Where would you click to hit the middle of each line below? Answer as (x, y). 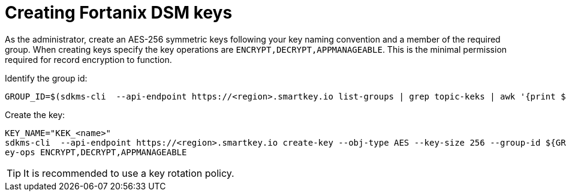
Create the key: (35, 114)
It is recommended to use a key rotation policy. (129, 173)
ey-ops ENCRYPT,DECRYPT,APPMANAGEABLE (96, 152)
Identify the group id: (46, 78)
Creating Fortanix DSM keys (119, 13)
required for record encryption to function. (88, 59)
